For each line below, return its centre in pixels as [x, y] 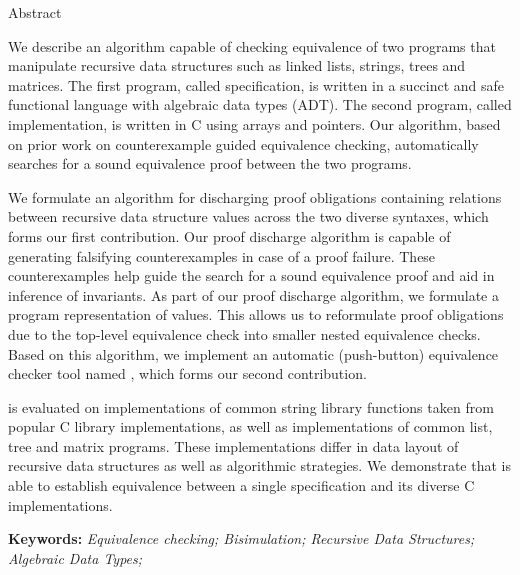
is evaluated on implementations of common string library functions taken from [251, 406]
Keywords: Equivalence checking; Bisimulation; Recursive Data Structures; [241, 538]
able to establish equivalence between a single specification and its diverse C [241, 485]
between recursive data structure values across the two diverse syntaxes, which [248, 216]
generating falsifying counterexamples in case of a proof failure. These [222, 255]
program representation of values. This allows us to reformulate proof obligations [256, 314]
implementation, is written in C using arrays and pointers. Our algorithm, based [254, 123]
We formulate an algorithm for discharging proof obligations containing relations [255, 196]
